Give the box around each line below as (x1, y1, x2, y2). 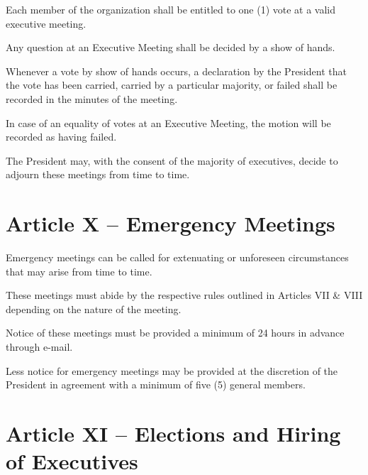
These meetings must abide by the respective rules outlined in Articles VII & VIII (6, 288, 363, 302)
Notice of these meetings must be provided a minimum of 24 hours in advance (6, 325, 345, 340)
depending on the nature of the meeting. (6, 301, 182, 316)
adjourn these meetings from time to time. (6, 167, 190, 182)
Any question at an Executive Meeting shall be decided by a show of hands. (6, 40, 335, 55)
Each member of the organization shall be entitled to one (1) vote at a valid (6, 2, 336, 16)
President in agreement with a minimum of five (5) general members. (6, 377, 306, 392)
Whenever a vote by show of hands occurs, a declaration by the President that (6, 63, 347, 78)
